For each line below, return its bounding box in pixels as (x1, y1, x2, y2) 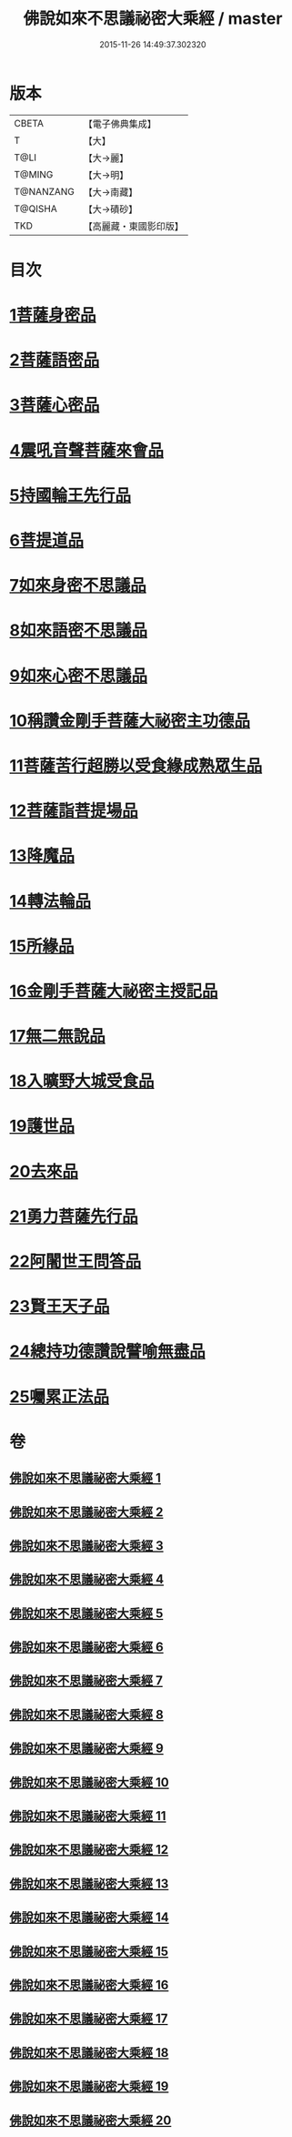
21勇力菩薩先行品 (9, 1206, 138, 1226)
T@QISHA (14, 202, 57, 215)
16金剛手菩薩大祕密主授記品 (9, 981, 218, 1002)
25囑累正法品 (9, 1386, 110, 1407)
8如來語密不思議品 (9, 620, 148, 641)
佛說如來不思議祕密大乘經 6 (9, 1640, 164, 1655)
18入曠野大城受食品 (9, 1071, 155, 1092)
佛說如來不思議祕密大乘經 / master (23, 8, 283, 29)
